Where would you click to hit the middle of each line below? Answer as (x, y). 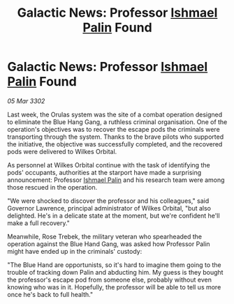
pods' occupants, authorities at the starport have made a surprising (104, 172)
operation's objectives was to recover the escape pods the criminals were (114, 129)
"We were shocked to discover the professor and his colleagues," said (108, 201)
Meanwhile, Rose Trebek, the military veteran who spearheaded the (105, 236)
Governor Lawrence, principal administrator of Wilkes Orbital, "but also (109, 208)
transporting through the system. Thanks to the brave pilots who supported (116, 137)
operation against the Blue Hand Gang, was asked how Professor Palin (109, 244)
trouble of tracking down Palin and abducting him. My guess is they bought (115, 272)
